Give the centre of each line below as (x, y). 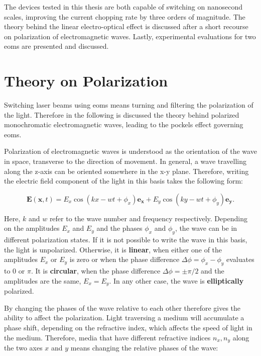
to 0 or (15, 271)
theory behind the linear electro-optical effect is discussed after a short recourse (126, 26)
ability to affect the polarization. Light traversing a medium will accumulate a (124, 318)
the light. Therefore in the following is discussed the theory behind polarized (122, 114)
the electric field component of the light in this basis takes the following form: (123, 181)
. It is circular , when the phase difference (96, 271)
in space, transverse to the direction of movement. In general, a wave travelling (125, 161)
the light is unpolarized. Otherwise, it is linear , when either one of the (113, 249)
